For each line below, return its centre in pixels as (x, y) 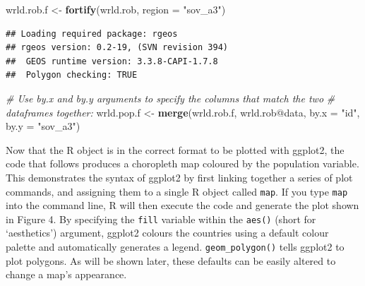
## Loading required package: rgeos (92, 34)
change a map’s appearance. (66, 274)
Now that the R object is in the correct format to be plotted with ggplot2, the (175, 149)
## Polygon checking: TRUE (72, 75)
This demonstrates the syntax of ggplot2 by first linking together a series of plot (179, 177)
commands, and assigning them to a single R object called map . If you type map (177, 191)
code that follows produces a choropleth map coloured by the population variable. (182, 163)
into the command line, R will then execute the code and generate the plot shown (182, 205)
